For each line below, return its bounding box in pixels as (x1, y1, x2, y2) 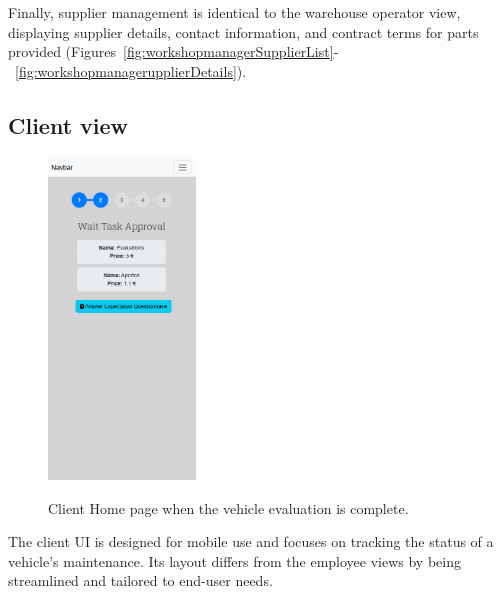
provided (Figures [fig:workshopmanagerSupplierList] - (8, 41, 339, 62)
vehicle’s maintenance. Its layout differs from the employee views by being (8, 550, 461, 571)
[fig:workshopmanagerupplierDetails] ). (15, 60, 247, 81)
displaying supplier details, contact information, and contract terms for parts (8, 21, 479, 42)
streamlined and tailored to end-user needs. (8, 570, 273, 591)
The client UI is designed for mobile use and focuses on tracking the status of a (8, 531, 494, 552)
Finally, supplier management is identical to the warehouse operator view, (8, 2, 461, 22)
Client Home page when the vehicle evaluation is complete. (48, 497, 409, 518)
